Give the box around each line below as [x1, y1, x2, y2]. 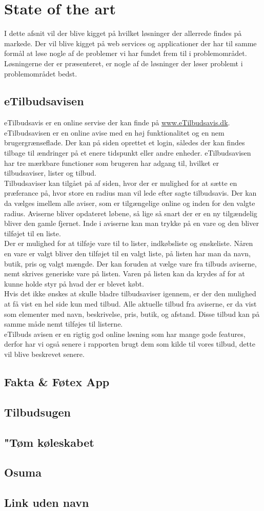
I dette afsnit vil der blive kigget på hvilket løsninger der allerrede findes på [4, 28, 242, 39]
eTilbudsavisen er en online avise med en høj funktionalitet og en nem [4, 127, 225, 138]
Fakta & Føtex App [4, 373, 110, 389]
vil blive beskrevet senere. [4, 348, 85, 359]
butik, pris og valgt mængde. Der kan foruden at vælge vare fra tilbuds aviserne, [4, 258, 257, 269]
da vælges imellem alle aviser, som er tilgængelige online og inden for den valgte [4, 198, 255, 209]
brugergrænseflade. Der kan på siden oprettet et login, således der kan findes [4, 137, 245, 148]
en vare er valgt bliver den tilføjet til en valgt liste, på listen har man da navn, [4, 248, 251, 259]
